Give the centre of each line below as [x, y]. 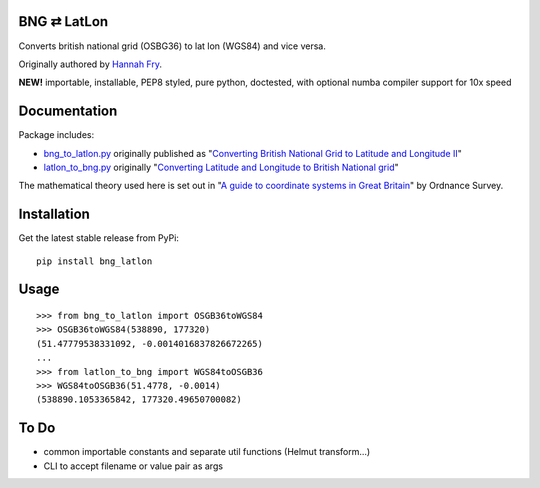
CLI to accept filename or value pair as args [133, 466]
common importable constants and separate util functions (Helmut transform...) [207, 452]
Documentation [68, 111]
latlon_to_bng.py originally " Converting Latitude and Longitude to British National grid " [221, 167]
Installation [54, 214]
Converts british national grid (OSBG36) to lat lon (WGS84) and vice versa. [172, 46]
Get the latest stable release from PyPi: [99, 238]
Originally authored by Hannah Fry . [90, 64]
